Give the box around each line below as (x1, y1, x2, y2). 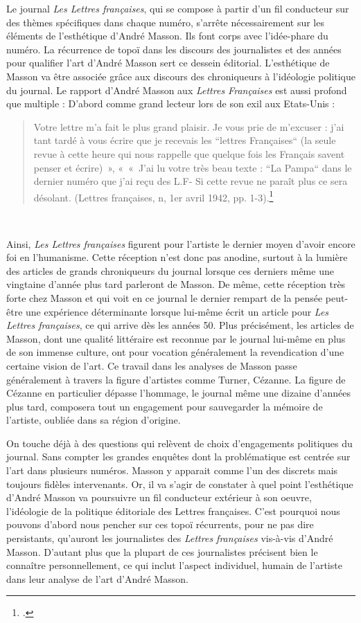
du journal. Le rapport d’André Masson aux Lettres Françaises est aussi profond (6, 82, 347, 97)
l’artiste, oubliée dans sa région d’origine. (6, 413, 181, 427)
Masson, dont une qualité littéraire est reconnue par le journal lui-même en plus (6, 331, 346, 345)
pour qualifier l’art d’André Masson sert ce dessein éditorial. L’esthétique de (6, 55, 330, 70)
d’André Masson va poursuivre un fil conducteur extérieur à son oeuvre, (6, 490, 312, 505)
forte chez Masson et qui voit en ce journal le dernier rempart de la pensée (6, 290, 323, 305)
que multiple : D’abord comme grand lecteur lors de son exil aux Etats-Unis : (6, 96, 335, 111)
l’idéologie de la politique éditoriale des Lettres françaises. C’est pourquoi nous (6, 503, 340, 518)
